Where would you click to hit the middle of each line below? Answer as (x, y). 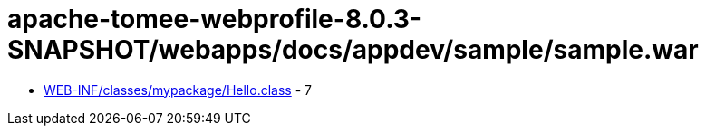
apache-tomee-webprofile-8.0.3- (215, 19)
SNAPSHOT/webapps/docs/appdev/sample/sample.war (353, 50)
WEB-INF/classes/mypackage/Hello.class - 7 (178, 90)
